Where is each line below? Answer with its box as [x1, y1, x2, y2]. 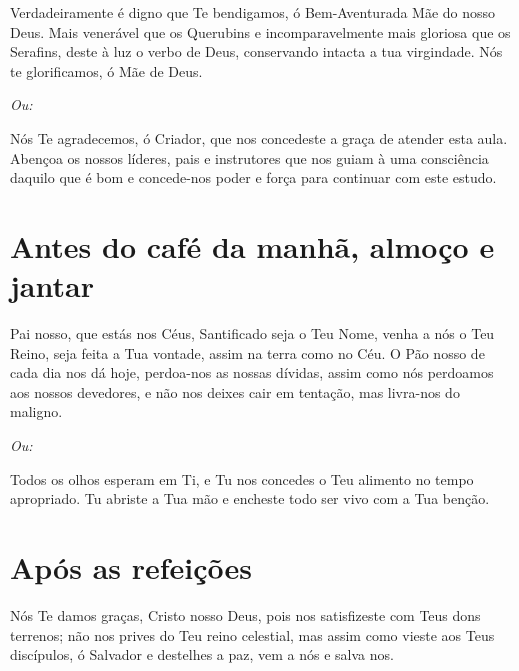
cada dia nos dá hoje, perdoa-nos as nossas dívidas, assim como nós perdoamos [10, 362, 494, 383]
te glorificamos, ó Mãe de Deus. [10, 60, 203, 81]
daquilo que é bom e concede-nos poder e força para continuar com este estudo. [10, 167, 497, 188]
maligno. [10, 401, 63, 422]
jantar [10, 265, 94, 306]
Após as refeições [10, 547, 253, 587]
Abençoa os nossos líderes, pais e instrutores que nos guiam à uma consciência [10, 147, 489, 168]
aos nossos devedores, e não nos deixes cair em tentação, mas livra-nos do [10, 381, 460, 402]
